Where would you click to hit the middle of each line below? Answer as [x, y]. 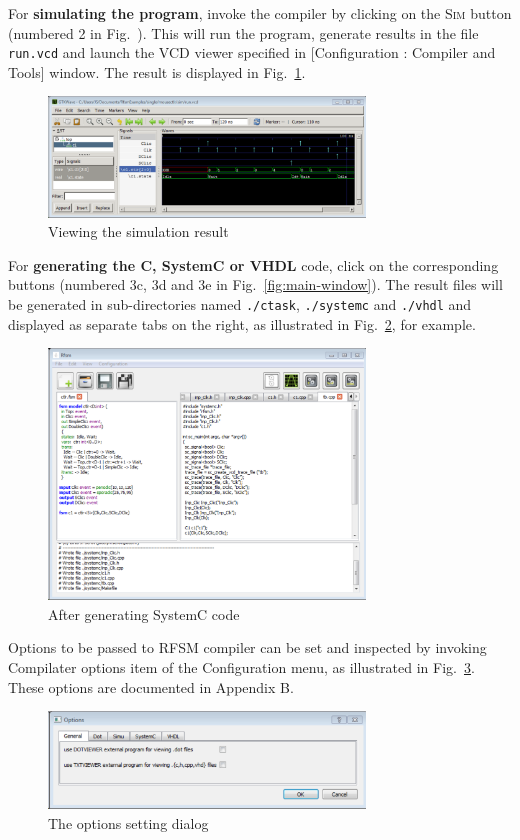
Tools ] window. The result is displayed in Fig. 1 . [157, 71]
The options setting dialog [128, 822]
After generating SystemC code [144, 613]
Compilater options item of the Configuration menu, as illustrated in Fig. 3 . [241, 667]
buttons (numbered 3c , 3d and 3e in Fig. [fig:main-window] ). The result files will [255, 284]
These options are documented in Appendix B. [151, 686]
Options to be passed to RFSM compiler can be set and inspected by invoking [247, 647]
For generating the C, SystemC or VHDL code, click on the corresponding [253, 264]
